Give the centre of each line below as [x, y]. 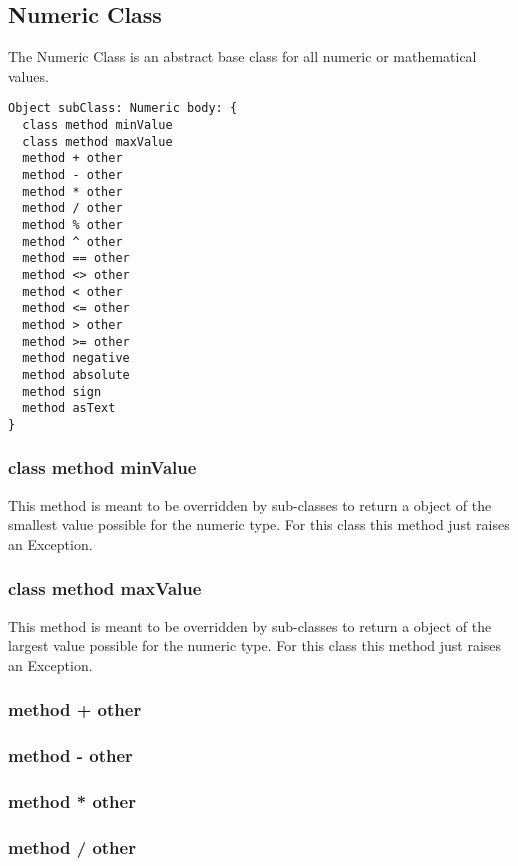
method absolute [76, 374]
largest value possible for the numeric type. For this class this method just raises [255, 645]
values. [28, 75]
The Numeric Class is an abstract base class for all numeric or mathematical [242, 56]
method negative [76, 358]
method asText [69, 408]
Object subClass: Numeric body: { [123, 108]
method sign [62, 391]
